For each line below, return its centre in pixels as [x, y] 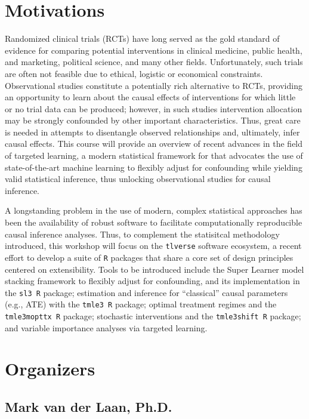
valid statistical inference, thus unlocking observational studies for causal [138, 179]
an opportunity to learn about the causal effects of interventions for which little [150, 97]
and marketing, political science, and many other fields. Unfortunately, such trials [154, 62]
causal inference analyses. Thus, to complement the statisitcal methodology [142, 234]
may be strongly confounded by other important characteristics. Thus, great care [153, 120]
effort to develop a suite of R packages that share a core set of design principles [149, 257]
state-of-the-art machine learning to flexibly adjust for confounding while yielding [154, 167]
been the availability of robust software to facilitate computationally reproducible [154, 222]
